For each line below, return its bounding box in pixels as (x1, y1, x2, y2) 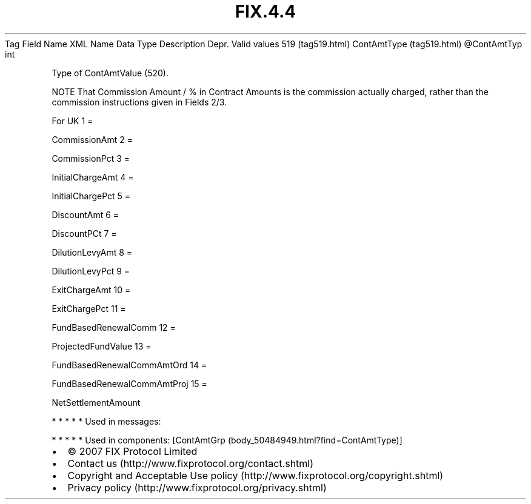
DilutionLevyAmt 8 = (52, 247, 133, 257)
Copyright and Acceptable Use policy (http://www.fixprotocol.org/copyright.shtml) (67, 469, 444, 482)
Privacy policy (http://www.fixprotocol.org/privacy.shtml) (67, 481, 327, 494)
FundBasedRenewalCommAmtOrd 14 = (52, 359, 207, 370)
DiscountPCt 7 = (52, 228, 117, 239)
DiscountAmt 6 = (52, 209, 119, 220)
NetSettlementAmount (52, 397, 141, 408)
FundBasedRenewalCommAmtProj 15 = (52, 378, 207, 389)
